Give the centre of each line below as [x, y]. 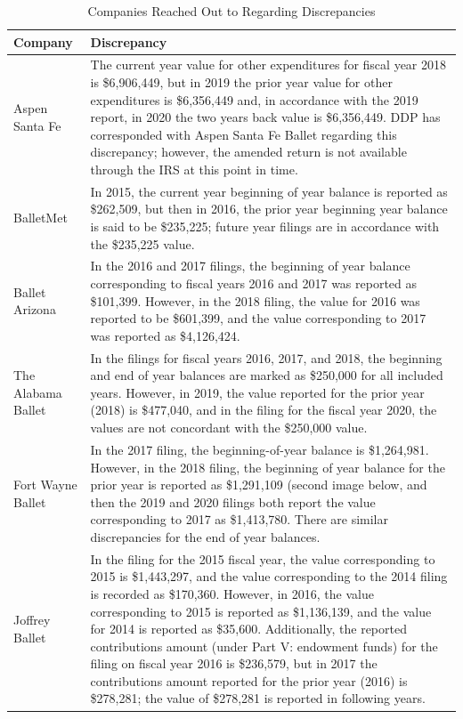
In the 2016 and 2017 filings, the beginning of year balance [250, 266]
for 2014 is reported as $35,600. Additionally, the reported [248, 629]
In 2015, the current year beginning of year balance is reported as [269, 191]
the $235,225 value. [142, 243]
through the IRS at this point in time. [194, 169]
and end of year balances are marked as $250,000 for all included [267, 375]
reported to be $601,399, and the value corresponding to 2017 [258, 318]
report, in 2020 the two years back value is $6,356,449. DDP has [265, 117]
